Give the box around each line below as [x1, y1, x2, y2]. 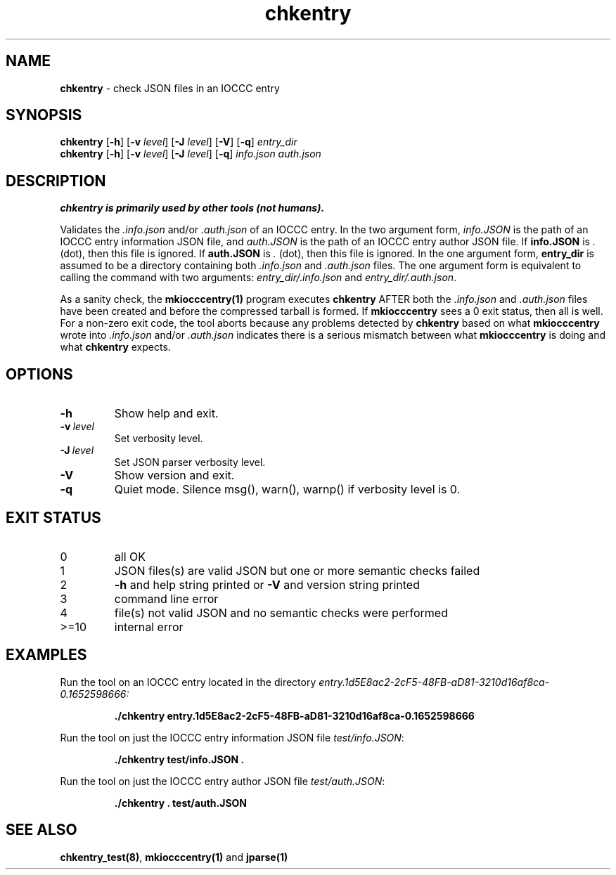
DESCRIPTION [6, 171, 106, 190]
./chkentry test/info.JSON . [114, 753, 245, 765]
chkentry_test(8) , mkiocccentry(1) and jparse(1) [60, 850, 288, 863]
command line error [114, 591, 219, 606]
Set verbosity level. [114, 432, 203, 445]
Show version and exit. [114, 468, 235, 483]
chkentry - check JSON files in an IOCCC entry [60, 82, 280, 94]
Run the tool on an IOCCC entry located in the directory [60, 675, 316, 688]
